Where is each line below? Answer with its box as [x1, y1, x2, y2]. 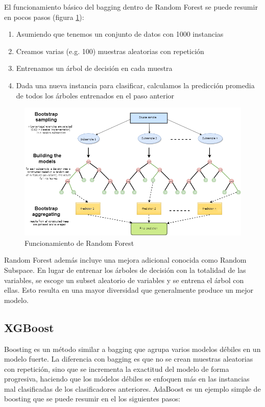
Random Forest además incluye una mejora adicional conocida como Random [4, 255, 247, 265]
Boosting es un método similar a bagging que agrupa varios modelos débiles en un [4, 343, 261, 354]
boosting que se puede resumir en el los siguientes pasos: [4, 393, 181, 404]
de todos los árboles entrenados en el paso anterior [16, 90, 175, 100]
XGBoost [4, 319, 54, 335]
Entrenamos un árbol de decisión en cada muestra [16, 63, 173, 73]
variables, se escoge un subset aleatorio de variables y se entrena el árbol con [4, 274, 244, 285]
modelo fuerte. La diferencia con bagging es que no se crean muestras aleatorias [4, 353, 253, 364]
